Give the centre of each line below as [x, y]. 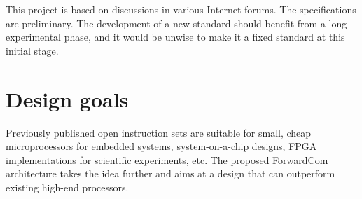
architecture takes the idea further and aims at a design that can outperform [170, 173]
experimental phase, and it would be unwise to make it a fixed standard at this [175, 37]
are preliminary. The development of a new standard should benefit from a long [176, 23]
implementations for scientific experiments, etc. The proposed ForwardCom [167, 159]
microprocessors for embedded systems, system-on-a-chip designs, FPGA [161, 146]
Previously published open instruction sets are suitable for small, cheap [159, 132]
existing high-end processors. [67, 187]
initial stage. [32, 50]
